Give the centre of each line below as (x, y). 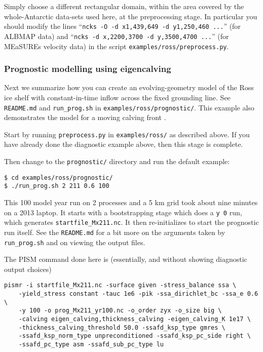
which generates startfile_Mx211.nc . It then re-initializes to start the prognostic (131, 222)
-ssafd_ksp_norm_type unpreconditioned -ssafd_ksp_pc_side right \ (135, 336)
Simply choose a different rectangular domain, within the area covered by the (124, 6)
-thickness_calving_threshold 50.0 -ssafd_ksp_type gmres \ (122, 327)
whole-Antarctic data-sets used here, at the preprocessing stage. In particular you (131, 16)
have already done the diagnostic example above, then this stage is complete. (124, 144)
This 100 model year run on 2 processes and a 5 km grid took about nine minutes (131, 202)
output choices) (28, 269)
